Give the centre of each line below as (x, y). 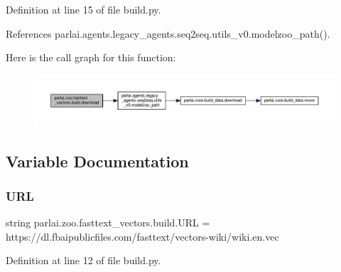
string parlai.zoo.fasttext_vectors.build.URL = (108, 223)
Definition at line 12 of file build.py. (83, 260)
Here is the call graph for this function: (91, 57)
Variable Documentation (97, 161)
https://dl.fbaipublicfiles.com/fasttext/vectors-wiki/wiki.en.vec (142, 236)
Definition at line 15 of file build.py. (83, 9)
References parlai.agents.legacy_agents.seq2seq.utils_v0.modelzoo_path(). (168, 33)
